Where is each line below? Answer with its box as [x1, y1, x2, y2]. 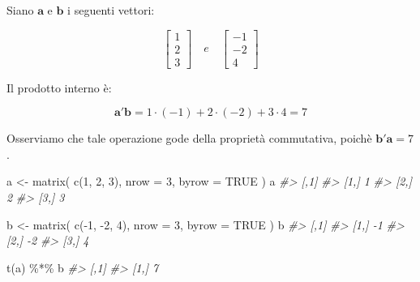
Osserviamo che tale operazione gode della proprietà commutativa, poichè [6, 130, 372, 147]
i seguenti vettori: [67, 2, 155, 18]
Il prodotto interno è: [6, 79, 112, 96]
